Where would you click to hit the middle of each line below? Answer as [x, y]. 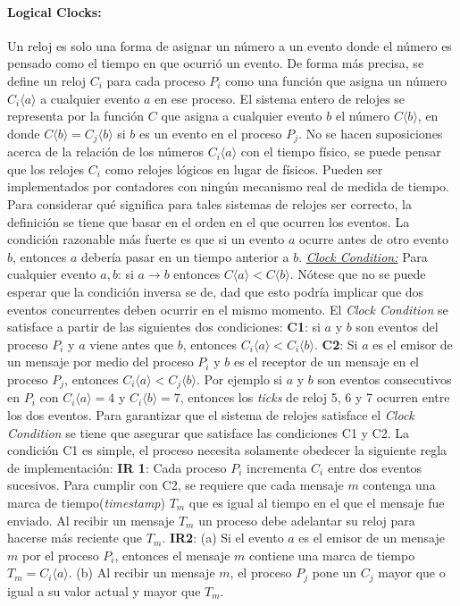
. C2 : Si [336, 344]
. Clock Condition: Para [363, 256]
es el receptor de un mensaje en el [326, 362]
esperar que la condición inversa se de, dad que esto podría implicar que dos [216, 291]
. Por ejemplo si [240, 379]
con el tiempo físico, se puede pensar [341, 151]
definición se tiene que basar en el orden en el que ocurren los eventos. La [209, 221]
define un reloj [46, 80]
